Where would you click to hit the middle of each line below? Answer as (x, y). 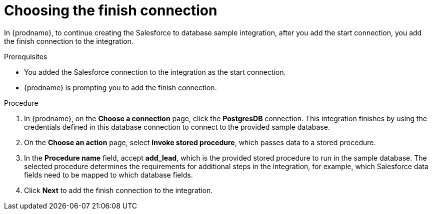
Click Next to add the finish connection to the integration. (118, 190)
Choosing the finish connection (111, 10)
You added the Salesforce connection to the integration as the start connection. (155, 72)
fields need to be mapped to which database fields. (108, 175)
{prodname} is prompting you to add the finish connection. (120, 87)
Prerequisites (26, 56)
